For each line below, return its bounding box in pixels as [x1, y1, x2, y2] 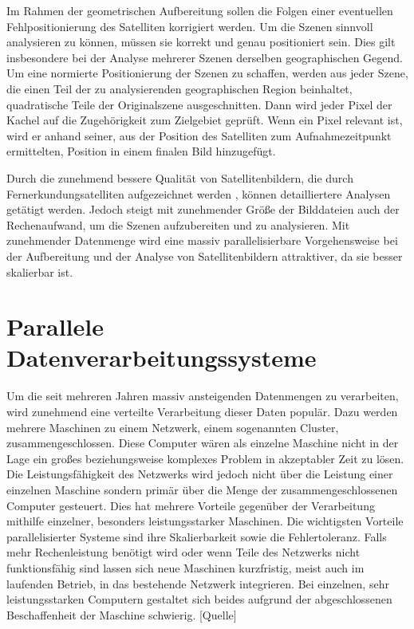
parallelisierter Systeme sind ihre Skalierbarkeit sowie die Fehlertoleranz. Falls [6, 528, 387, 544]
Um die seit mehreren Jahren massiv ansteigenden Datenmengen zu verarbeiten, [6, 387, 399, 404]
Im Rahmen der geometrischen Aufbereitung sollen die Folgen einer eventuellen [6, 2, 393, 18]
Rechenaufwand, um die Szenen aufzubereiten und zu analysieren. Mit [6, 216, 350, 233]
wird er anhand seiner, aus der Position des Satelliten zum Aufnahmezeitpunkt [6, 127, 392, 143]
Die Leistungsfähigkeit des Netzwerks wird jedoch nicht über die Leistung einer [6, 466, 393, 482]
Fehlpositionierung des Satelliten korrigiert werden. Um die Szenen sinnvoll [6, 18, 373, 34]
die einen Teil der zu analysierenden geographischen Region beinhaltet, [6, 80, 353, 96]
